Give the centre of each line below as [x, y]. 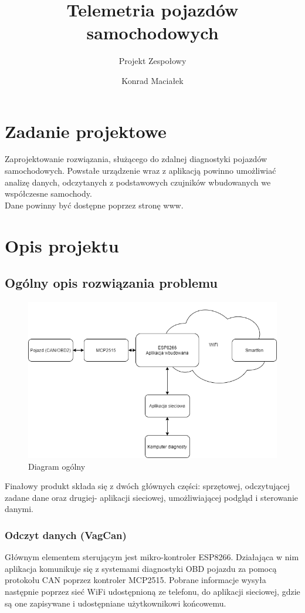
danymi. [19, 509]
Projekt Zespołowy [152, 61]
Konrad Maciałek [152, 80]
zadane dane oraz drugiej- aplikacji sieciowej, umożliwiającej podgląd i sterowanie [151, 497]
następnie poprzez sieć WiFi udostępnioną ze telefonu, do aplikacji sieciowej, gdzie [152, 591]
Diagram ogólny [57, 466]
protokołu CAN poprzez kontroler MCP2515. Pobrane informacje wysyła [135, 580]
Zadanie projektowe [86, 131]
